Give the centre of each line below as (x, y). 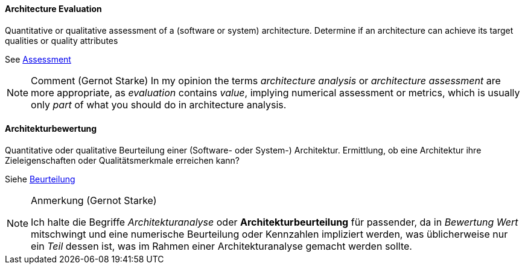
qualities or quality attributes (62, 40)
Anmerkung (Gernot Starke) (94, 200)
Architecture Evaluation (53, 9)
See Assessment (38, 59)
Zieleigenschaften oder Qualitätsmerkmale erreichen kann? (122, 160)
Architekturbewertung (51, 129)
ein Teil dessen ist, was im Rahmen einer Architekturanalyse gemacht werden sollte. (221, 246)
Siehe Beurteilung (40, 179)
